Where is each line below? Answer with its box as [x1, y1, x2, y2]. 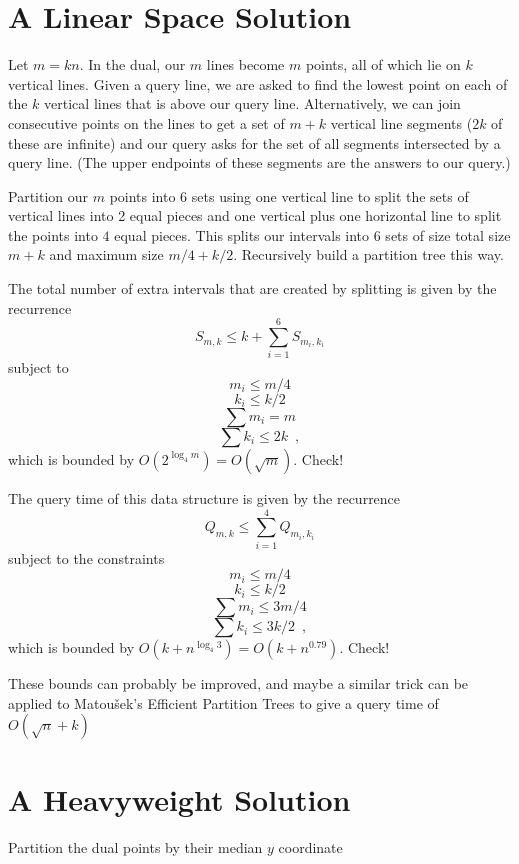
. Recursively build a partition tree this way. [233, 244, 504, 265]
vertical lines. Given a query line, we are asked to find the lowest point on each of [8, 73, 508, 94]
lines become [206, 54, 285, 75]
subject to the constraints [8, 547, 165, 568]
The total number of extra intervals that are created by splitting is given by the [8, 278, 497, 299]
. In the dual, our [79, 54, 186, 75]
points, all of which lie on [305, 54, 461, 75]
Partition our [8, 185, 89, 206]
